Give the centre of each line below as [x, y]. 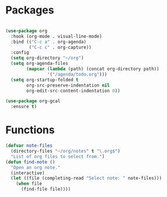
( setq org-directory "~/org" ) [47, 58]
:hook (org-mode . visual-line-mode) [56, 36]
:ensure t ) [24, 107]
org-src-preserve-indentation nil [68, 85]
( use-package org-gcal [33, 101]
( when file [29, 184]
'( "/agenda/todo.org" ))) [77, 74]
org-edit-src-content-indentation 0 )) [73, 91]
